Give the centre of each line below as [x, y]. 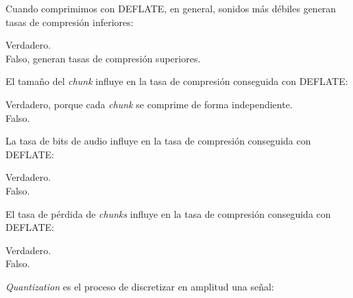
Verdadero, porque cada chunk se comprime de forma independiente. [149, 104]
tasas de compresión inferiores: [70, 22]
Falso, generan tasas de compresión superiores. [103, 58]
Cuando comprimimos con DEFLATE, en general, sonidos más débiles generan [171, 8]
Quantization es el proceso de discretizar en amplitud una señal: [140, 286]
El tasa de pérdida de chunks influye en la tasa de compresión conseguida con [168, 213]
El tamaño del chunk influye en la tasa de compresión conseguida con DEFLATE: [177, 81]
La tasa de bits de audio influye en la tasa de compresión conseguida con [158, 141]
